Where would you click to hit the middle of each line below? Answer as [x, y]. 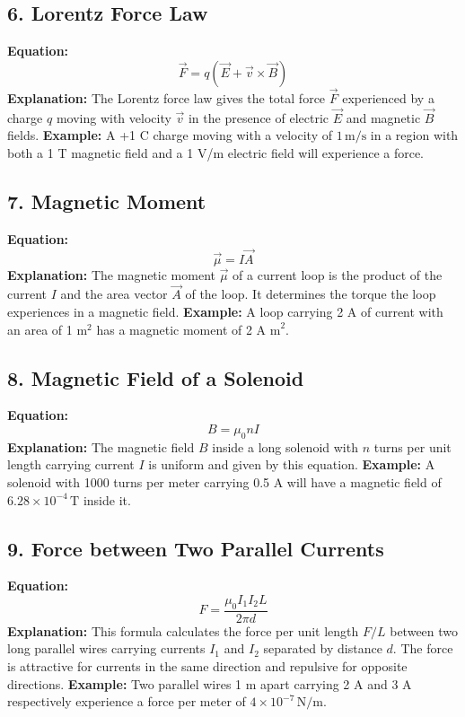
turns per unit [412, 446]
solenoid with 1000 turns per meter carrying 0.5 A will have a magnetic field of [224, 482]
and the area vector [114, 294]
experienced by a [388, 98]
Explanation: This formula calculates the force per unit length [183, 630]
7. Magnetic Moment [107, 201]
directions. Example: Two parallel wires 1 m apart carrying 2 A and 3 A [210, 683]
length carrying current [71, 464]
